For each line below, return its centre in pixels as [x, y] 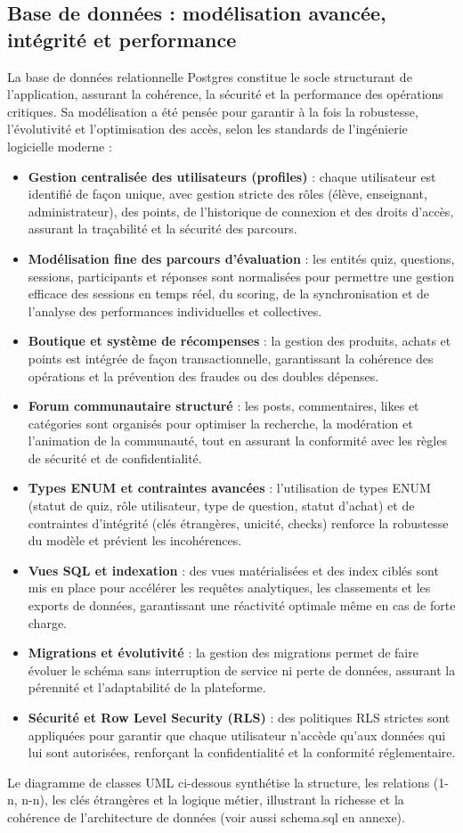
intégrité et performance [122, 39]
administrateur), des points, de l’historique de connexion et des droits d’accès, [241, 211]
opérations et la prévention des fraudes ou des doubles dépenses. [203, 376]
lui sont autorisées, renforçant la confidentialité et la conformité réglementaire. [242, 752]
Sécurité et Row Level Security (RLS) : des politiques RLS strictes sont [239, 717]
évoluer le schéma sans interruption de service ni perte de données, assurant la [242, 670]
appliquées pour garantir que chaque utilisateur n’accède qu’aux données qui [237, 735]
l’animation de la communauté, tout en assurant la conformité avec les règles [237, 441]
